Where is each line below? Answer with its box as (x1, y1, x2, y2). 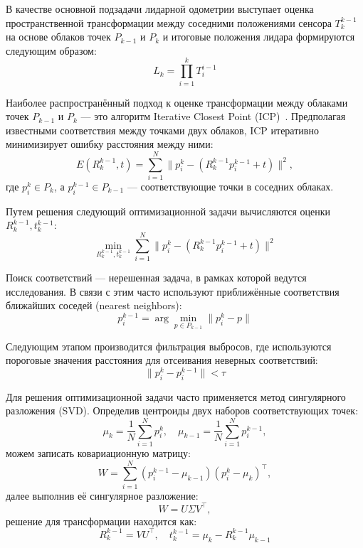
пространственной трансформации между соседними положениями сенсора (6, 15, 332, 30)
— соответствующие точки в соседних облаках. (127, 179, 334, 193)
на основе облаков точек (6, 29, 111, 44)
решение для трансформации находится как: (6, 513, 197, 528)
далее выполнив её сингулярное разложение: (6, 488, 199, 503)
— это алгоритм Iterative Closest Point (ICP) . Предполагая (80, 109, 346, 124)
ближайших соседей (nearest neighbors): (6, 298, 182, 313)
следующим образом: (6, 43, 97, 58)
